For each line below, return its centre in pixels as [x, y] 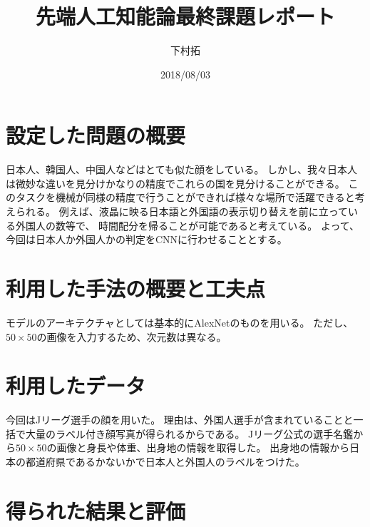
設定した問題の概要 [96, 135]
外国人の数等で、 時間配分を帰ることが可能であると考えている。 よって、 [187, 225]
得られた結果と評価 [96, 510]
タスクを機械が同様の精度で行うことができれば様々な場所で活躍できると [185, 197]
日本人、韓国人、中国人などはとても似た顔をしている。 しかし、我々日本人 [182, 169]
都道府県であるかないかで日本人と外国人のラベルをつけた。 [165, 462]
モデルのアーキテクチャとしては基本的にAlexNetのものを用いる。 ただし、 [180, 322]
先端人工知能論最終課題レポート [185, 16]
